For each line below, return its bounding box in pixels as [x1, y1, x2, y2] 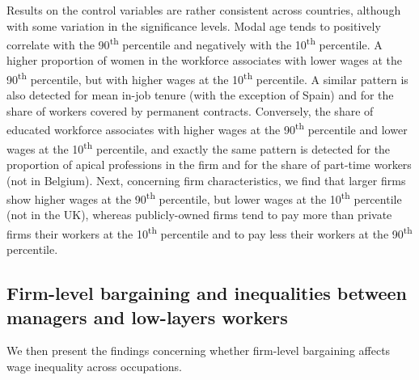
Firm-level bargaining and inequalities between [6, 281, 407, 306]
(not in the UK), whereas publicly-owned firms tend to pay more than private [6, 206, 392, 223]
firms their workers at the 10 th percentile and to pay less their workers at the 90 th [6, 223, 413, 242]
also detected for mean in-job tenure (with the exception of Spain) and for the [6, 87, 394, 103]
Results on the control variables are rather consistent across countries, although [6, 2, 401, 18]
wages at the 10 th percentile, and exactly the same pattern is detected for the [6, 137, 391, 157]
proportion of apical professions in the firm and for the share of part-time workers [6, 155, 412, 172]
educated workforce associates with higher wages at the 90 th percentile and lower [6, 119, 408, 138]
